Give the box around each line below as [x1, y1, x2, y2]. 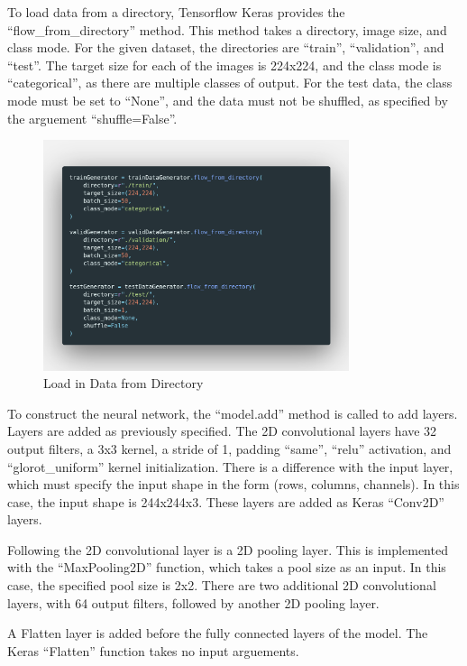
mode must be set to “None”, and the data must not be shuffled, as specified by [7, 90, 448, 109]
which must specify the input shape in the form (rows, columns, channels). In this [7, 475, 460, 494]
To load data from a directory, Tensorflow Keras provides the [7, 3, 345, 21]
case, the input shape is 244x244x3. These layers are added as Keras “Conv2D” [7, 492, 444, 511]
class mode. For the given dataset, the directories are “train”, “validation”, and [7, 38, 444, 57]
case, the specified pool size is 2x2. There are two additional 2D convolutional [7, 576, 436, 595]
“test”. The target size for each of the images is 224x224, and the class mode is [7, 55, 442, 74]
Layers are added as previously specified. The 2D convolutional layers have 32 [7, 421, 437, 440]
